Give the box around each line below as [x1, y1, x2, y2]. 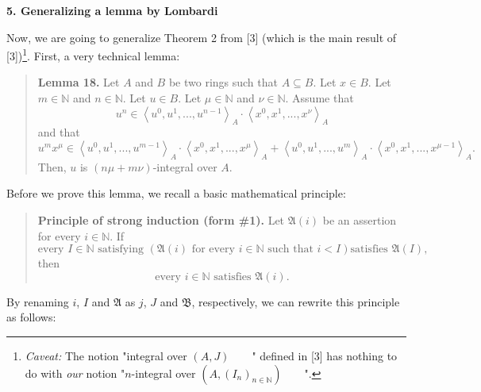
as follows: [6, 309, 56, 325]
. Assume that [285, 90, 354, 106]
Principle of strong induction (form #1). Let [37, 212, 285, 228]
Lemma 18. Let [37, 74, 120, 90]
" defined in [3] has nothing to [252, 347, 398, 363]
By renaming [6, 293, 69, 309]
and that [37, 124, 80, 140]
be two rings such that [168, 74, 278, 90]
